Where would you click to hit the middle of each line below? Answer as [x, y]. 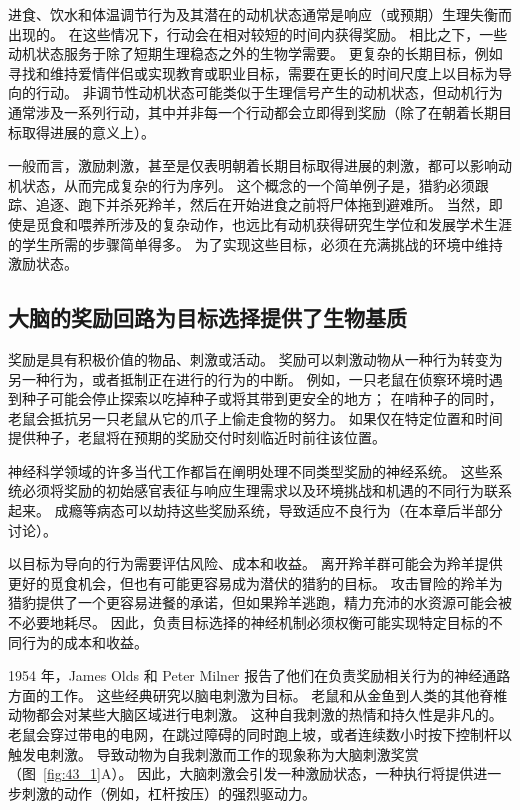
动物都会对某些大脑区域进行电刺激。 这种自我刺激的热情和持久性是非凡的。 [255, 714]
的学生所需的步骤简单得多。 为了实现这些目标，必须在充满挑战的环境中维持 [255, 243]
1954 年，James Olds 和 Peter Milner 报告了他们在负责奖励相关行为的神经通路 [259, 675]
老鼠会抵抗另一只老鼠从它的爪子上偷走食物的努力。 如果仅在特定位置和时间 [255, 417]
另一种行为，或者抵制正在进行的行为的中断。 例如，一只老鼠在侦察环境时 [248, 378]
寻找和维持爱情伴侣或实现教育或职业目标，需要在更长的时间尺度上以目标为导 [260, 72]
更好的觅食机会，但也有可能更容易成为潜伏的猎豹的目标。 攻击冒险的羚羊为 [255, 582]
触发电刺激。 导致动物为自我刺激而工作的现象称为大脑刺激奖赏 [213, 753]
